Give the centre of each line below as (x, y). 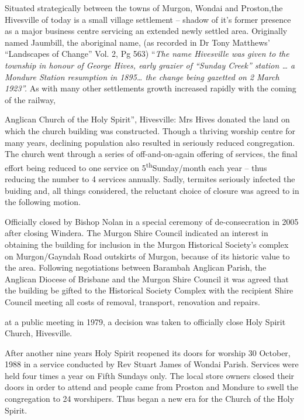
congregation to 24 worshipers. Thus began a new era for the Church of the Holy (150, 399)
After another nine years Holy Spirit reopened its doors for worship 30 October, (148, 352)
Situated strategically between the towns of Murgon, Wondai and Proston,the (144, 8)
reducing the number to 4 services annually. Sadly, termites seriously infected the (150, 178)
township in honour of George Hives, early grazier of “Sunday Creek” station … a (150, 65)
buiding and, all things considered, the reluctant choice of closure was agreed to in (152, 190)
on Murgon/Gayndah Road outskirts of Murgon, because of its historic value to (147, 256)
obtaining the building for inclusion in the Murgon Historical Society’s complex (147, 244)
